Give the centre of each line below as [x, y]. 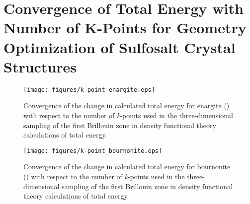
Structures [40, 66]
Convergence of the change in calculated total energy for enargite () [126, 105]
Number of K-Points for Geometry [125, 28]
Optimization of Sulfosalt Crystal [120, 47]
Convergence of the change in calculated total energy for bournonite [127, 167]
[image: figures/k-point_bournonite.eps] [93, 151]
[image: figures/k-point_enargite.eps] [89, 90]
